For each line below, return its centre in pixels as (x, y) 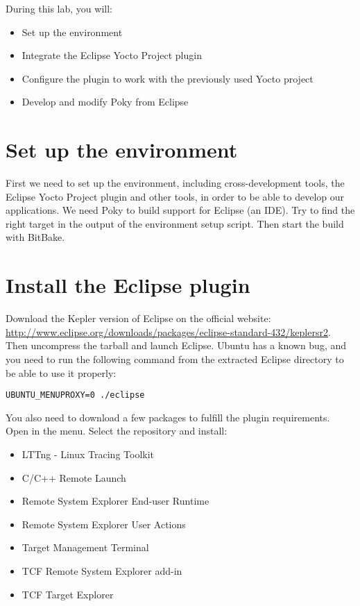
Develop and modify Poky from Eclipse (105, 102)
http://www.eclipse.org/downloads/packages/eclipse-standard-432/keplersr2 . (168, 331)
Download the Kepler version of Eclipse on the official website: (138, 318)
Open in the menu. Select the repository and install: (117, 431)
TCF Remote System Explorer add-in (102, 570)
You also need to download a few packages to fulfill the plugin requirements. (168, 417)
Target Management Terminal (85, 547)
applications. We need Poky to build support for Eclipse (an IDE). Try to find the (180, 210)
